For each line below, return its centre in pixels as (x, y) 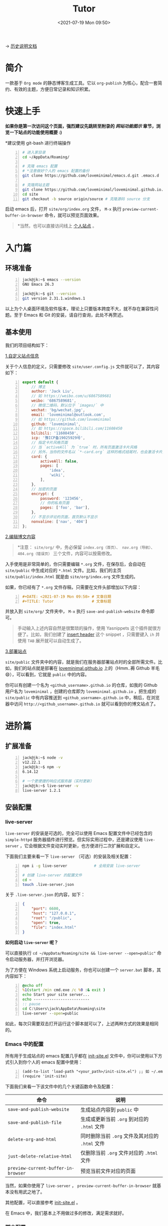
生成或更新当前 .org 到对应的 (115, 1119)
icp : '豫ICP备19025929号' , (58, 438)
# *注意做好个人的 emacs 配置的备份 (56, 171)
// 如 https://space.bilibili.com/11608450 (77, 429)
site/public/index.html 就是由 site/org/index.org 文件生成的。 (72, 576)
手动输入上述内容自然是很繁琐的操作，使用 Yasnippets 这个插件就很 (87, 628)
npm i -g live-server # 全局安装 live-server (81, 866)
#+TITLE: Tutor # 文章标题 (67, 601)
